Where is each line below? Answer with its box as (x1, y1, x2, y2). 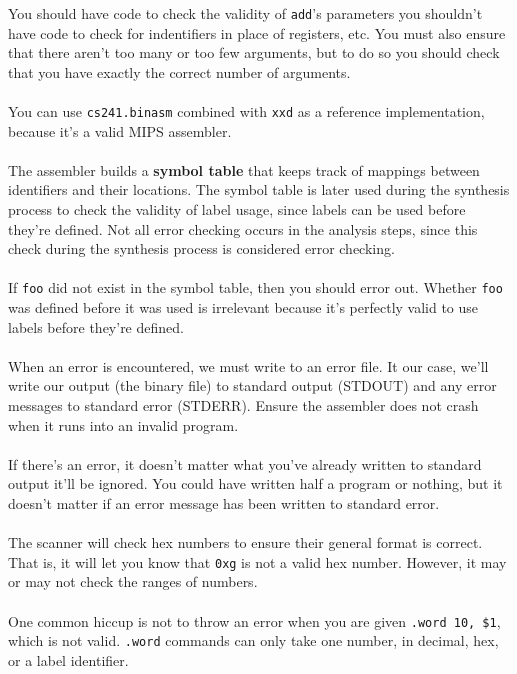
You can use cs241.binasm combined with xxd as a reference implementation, (8, 101, 485, 122)
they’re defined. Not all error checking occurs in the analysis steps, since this (8, 218, 478, 239)
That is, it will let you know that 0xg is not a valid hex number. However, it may (8, 551, 507, 572)
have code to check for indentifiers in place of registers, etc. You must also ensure (8, 22, 506, 43)
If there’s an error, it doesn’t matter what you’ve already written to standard (8, 453, 482, 474)
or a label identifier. (8, 649, 129, 670)
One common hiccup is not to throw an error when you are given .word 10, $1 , (8, 610, 501, 631)
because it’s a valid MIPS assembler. (8, 120, 232, 141)
